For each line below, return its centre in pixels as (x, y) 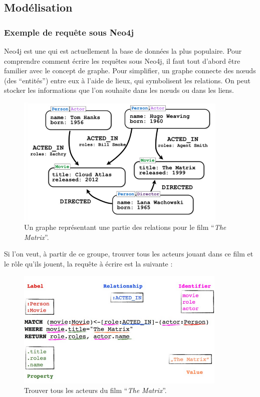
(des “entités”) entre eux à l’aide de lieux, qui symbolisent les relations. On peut (127, 80)
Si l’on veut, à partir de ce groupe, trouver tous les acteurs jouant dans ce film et (129, 254)
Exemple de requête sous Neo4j (69, 32)
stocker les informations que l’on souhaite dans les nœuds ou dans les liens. (119, 90)
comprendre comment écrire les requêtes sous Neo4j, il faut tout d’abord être (122, 60)
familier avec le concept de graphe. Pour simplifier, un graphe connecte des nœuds (130, 71)
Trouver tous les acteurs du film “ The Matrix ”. (95, 390)
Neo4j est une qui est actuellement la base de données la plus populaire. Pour (123, 51)
